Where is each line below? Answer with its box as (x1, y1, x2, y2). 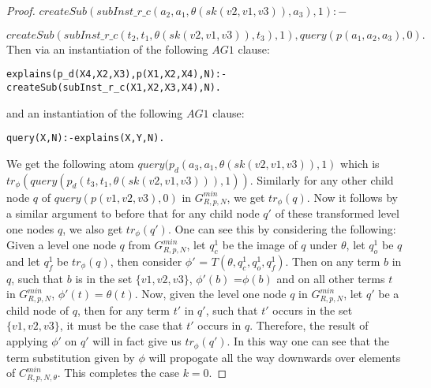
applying (6, 333, 48, 349)
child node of (6, 301, 69, 318)
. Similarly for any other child (249, 171, 394, 188)
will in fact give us (92, 333, 182, 349)
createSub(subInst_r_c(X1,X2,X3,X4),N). (6, 81, 222, 93)
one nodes (6, 220, 54, 237)
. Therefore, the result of (249, 317, 369, 334)
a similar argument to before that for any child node (6, 205, 260, 221)
